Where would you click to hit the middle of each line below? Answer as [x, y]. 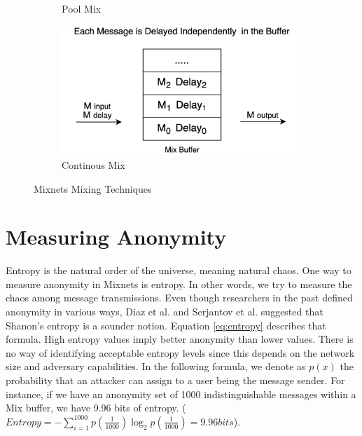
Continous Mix [93, 164]
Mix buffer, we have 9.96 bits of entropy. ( [96, 408]
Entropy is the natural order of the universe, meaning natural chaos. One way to [179, 270]
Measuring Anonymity [116, 237]
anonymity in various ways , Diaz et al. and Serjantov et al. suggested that [165, 312]
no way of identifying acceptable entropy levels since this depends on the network [180, 352]
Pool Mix [82, 8]
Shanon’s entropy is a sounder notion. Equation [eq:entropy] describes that [166, 325]
